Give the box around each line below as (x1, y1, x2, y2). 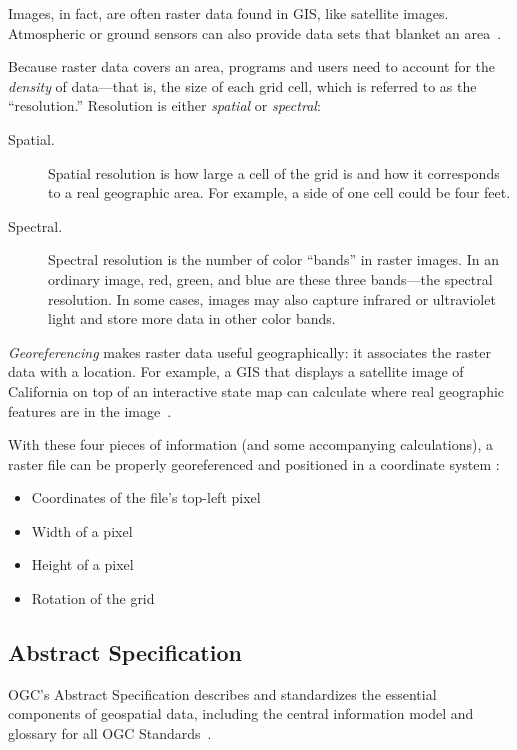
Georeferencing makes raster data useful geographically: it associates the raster (8, 341, 491, 362)
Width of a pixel (31, 520, 133, 541)
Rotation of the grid (31, 588, 155, 609)
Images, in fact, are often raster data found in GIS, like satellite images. (8, 3, 449, 23)
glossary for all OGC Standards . (8, 723, 212, 744)
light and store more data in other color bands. (48, 308, 336, 329)
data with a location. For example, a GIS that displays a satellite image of (8, 361, 464, 382)
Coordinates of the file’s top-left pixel (31, 487, 261, 508)
